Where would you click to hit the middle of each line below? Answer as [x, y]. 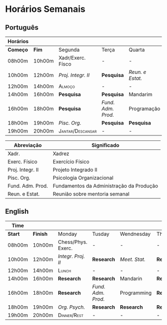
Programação [144, 109]
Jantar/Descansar [78, 131]
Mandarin [131, 278]
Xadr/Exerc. [72, 58]
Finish [40, 234]
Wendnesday [135, 234]
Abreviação [28, 145]
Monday [68, 234]
